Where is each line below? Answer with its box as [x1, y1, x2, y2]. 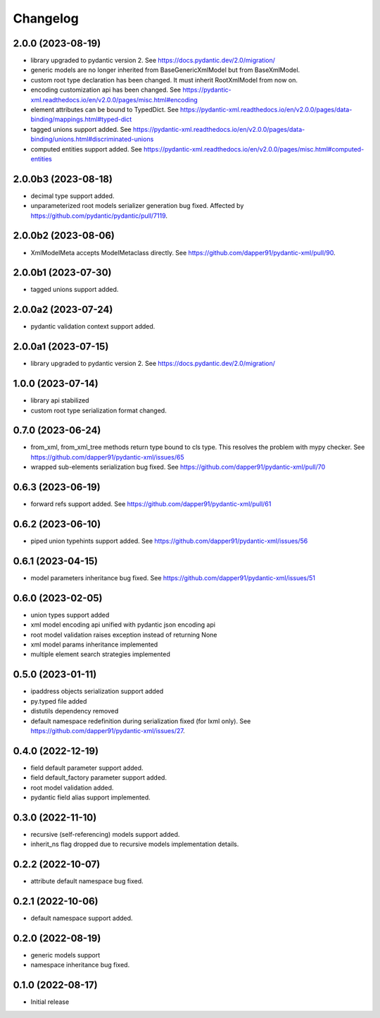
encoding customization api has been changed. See [30, 85, 182, 94]
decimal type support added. [30, 191, 115, 200]
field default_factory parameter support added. [30, 773, 167, 782]
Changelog [13, 11, 79, 26]
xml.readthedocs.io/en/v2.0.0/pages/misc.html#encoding [30, 95, 198, 104]
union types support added [30, 611, 110, 619]
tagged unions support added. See [30, 125, 132, 133]
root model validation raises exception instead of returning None [30, 630, 217, 639]
